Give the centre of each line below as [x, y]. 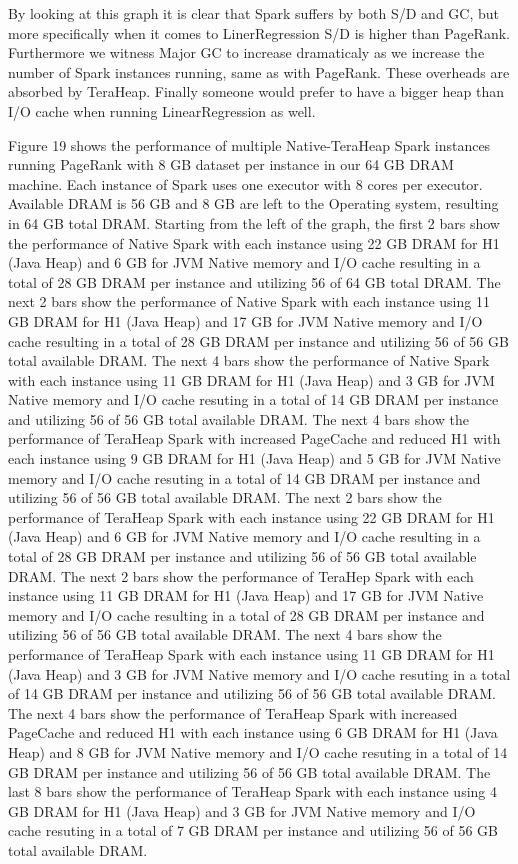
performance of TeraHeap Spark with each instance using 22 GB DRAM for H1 [251, 516]
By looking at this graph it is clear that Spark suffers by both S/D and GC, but [253, 13]
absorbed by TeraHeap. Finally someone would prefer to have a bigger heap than [256, 91]
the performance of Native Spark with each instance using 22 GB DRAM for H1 [254, 242]
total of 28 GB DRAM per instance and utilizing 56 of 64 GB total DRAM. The [254, 281]
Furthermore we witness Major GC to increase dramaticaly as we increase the [246, 52]
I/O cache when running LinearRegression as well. [162, 110]
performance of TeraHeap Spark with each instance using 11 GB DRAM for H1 [251, 654]
